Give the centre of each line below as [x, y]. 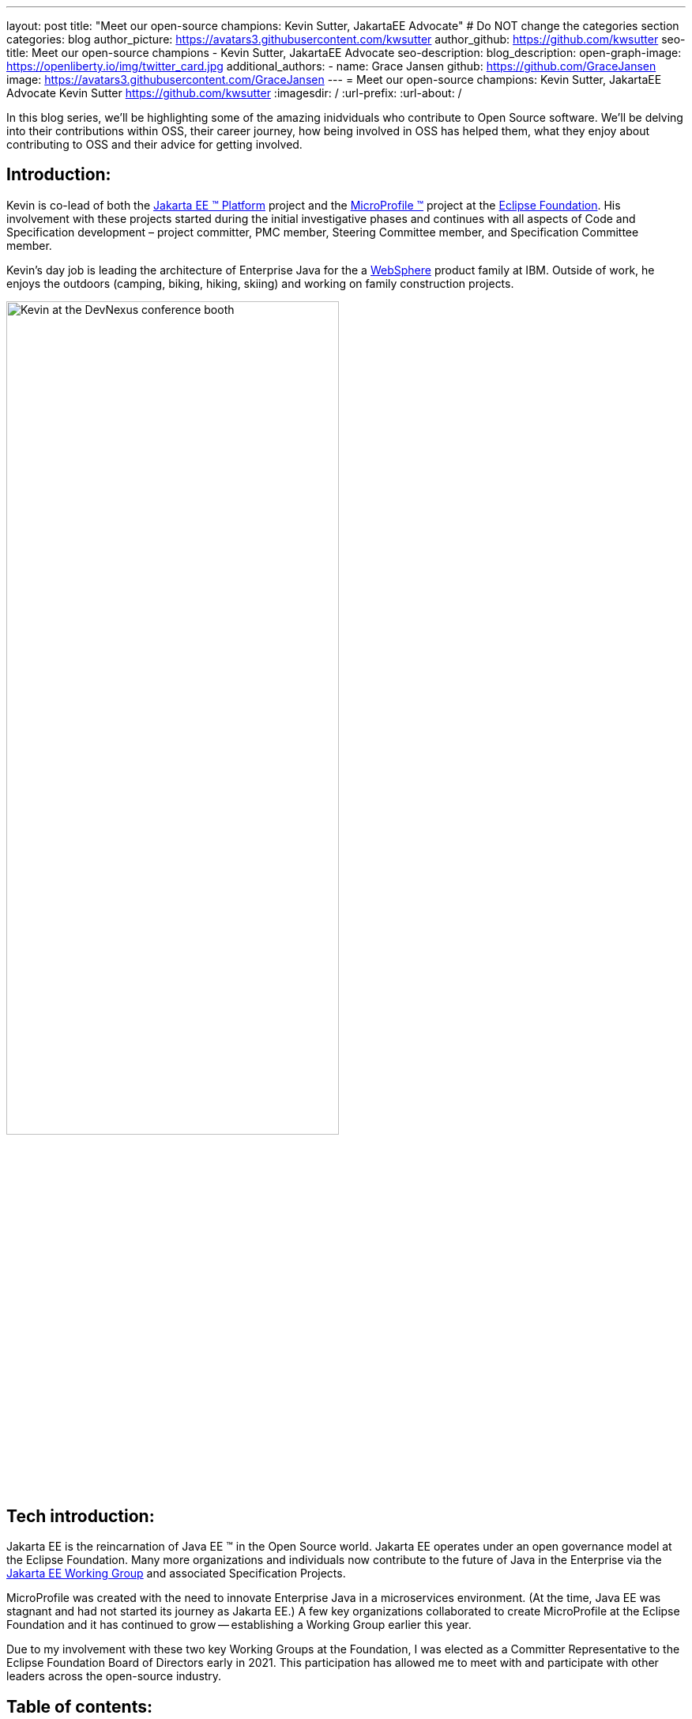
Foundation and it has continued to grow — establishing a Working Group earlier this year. [239, 1625]
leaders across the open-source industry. [114, 1676]
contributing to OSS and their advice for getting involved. [154, 144]
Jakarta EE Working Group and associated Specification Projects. [176, 1574]
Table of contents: [79, 1706]
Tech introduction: [81, 1516]
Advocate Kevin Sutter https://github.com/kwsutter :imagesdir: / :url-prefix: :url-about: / [234, 93]
